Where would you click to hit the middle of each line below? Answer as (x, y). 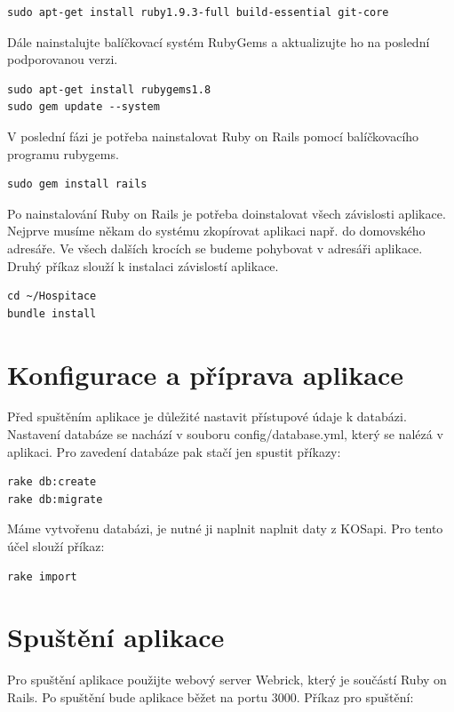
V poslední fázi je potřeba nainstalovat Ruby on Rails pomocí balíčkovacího (213, 136)
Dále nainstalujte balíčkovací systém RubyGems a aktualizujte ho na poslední (219, 41)
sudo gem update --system (84, 107)
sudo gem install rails (77, 184)
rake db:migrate (55, 499)
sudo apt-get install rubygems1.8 (109, 89)
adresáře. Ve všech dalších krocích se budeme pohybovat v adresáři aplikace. (215, 248)
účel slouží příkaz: (56, 546)
